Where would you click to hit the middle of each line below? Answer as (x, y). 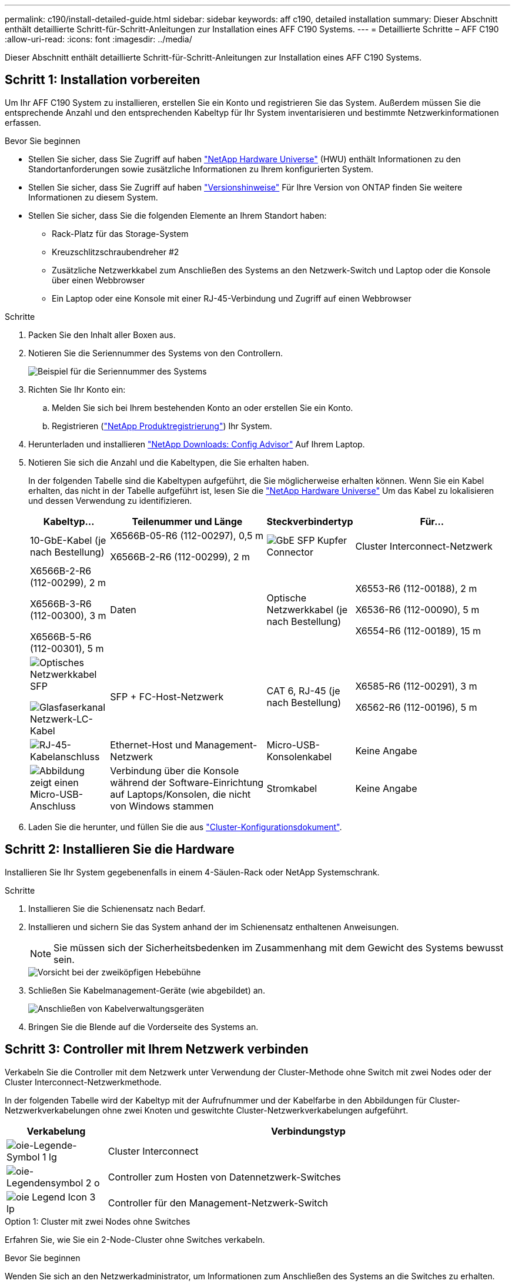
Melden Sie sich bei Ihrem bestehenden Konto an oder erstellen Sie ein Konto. (203, 407)
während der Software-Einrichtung (187, 782)
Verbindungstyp (308, 1131)
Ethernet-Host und (151, 745)
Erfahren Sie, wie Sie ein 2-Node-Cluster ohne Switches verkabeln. (135, 1239)
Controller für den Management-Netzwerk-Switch (218, 1203)
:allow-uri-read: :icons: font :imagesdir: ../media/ (98, 39)
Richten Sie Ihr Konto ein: (77, 389)
